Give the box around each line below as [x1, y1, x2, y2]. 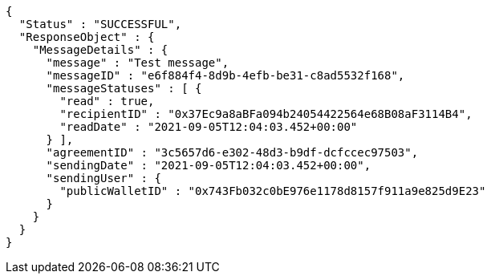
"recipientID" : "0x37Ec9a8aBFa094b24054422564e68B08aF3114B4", [59, 108, 473, 120]
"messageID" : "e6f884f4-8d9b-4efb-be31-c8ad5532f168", [46, 69, 405, 82]
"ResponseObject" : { [18, 30, 155, 43]
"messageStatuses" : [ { [46, 82, 202, 95]
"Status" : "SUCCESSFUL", [18, 18, 182, 30]
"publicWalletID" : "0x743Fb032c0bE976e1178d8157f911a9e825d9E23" [59, 185, 486, 197]
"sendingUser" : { [46, 172, 161, 185]
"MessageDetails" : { [32, 43, 168, 56]
